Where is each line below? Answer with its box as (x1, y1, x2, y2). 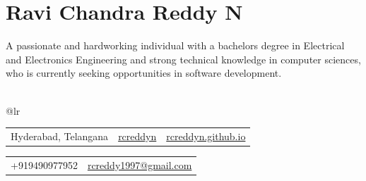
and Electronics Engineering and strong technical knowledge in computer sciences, (6, 51, 361, 66)
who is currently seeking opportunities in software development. (6, 65, 282, 80)
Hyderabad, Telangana (11, 128, 109, 143)
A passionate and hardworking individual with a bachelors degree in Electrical (6, 38, 345, 53)
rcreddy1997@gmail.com (87, 157, 192, 172)
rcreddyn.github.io (166, 128, 246, 143)
